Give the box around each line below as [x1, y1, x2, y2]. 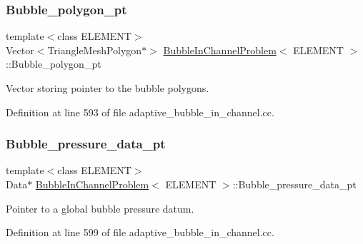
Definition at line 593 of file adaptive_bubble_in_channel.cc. [6, 104, 274, 119]
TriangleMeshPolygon [47, 42, 142, 57]
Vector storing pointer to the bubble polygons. [6, 81, 209, 95]
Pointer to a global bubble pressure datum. [6, 200, 194, 215]
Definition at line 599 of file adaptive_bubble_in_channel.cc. [6, 225, 274, 240]
